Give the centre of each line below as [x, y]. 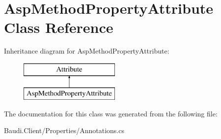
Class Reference [59, 27]
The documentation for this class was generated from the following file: [111, 114]
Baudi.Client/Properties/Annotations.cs [64, 130]
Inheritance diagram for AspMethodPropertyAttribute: [87, 51]
